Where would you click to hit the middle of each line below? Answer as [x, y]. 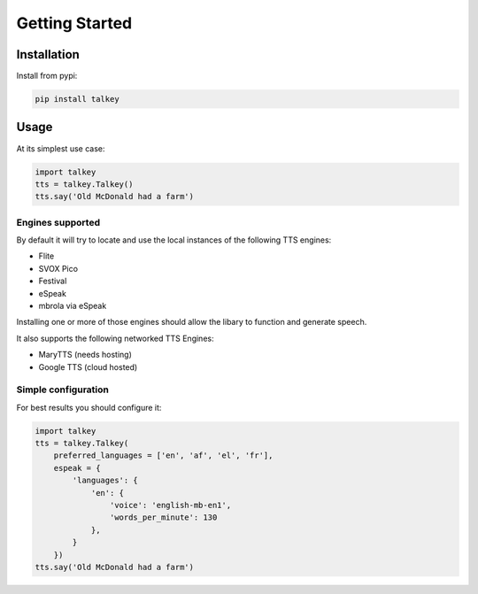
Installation [48, 54]
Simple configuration [63, 390]
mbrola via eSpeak [73, 306]
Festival [53, 281]
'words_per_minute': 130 [163, 517]
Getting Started [74, 23]
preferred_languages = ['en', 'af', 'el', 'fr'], [163, 455]
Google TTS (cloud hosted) [88, 366]
